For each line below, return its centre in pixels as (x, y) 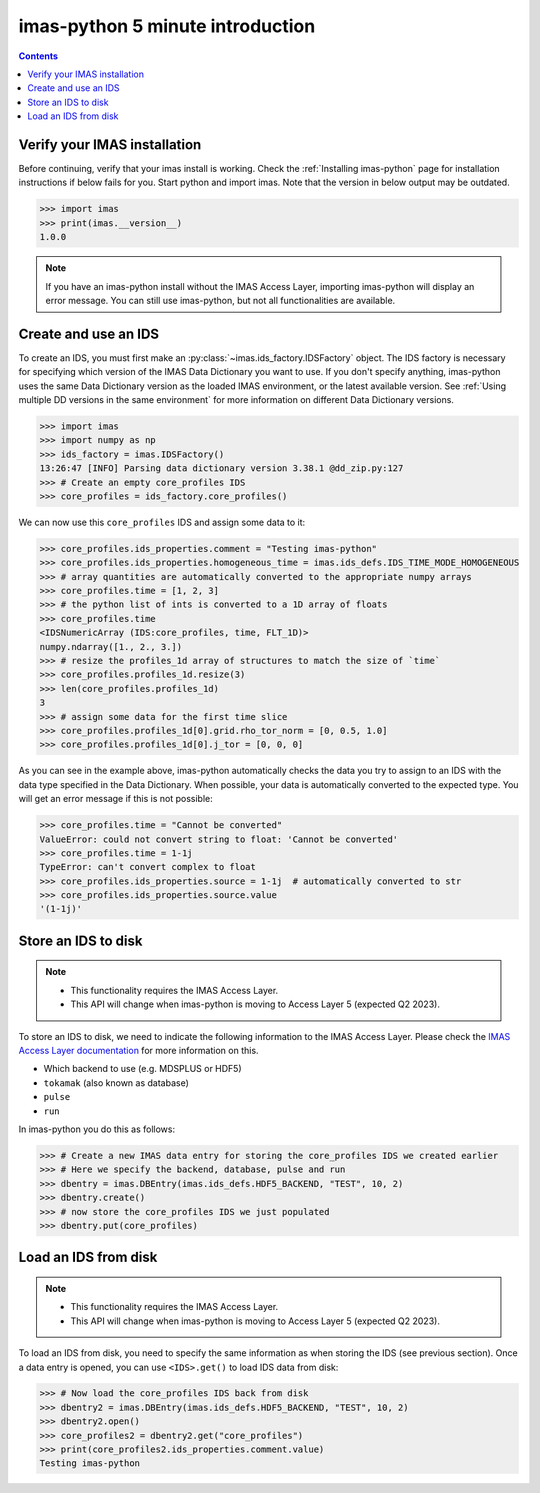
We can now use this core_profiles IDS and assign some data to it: (162, 522)
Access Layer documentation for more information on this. (138, 1051)
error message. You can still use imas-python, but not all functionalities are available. (220, 300)
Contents (38, 56)
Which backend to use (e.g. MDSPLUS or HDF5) (142, 1069)
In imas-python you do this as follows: (96, 1129)
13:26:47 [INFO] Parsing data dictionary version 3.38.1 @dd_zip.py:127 (221, 468)
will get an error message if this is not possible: (116, 799)
